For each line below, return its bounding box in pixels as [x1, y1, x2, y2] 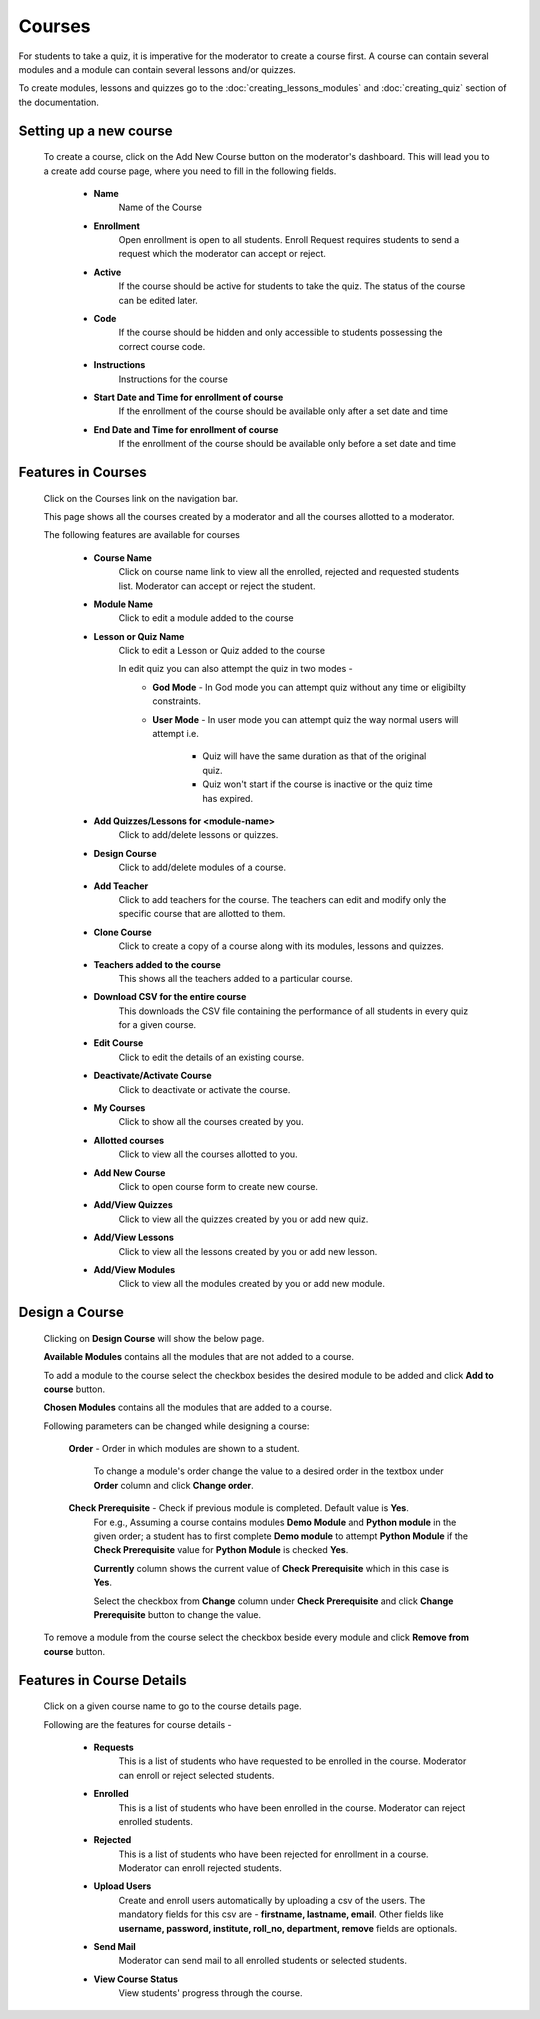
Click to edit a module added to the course [118, 612, 294, 624]
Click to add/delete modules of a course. [118, 861, 287, 874]
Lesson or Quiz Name [93, 630, 185, 642]
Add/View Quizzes [93, 1199, 174, 1211]
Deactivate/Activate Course [93, 1070, 212, 1082]
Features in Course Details [18, 1671, 187, 1689]
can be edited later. [118, 294, 199, 306]
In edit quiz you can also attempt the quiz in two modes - [118, 663, 354, 675]
